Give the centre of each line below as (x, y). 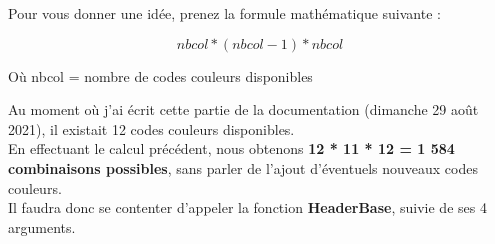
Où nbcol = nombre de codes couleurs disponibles (160, 75)
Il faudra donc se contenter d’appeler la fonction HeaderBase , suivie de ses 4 (247, 207)
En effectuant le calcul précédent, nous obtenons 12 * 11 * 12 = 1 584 (231, 148)
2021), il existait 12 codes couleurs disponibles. (151, 128)
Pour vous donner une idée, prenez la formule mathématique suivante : (224, 13)
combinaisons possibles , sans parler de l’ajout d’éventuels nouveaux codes (243, 167)
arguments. (42, 226)
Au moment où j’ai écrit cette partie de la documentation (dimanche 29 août (243, 109)
